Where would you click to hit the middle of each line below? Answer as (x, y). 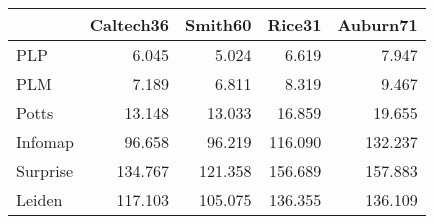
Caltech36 (129, 24)
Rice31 (294, 24)
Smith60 (218, 24)
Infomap (45, 141)
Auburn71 (377, 24)
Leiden (39, 199)
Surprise (45, 170)
